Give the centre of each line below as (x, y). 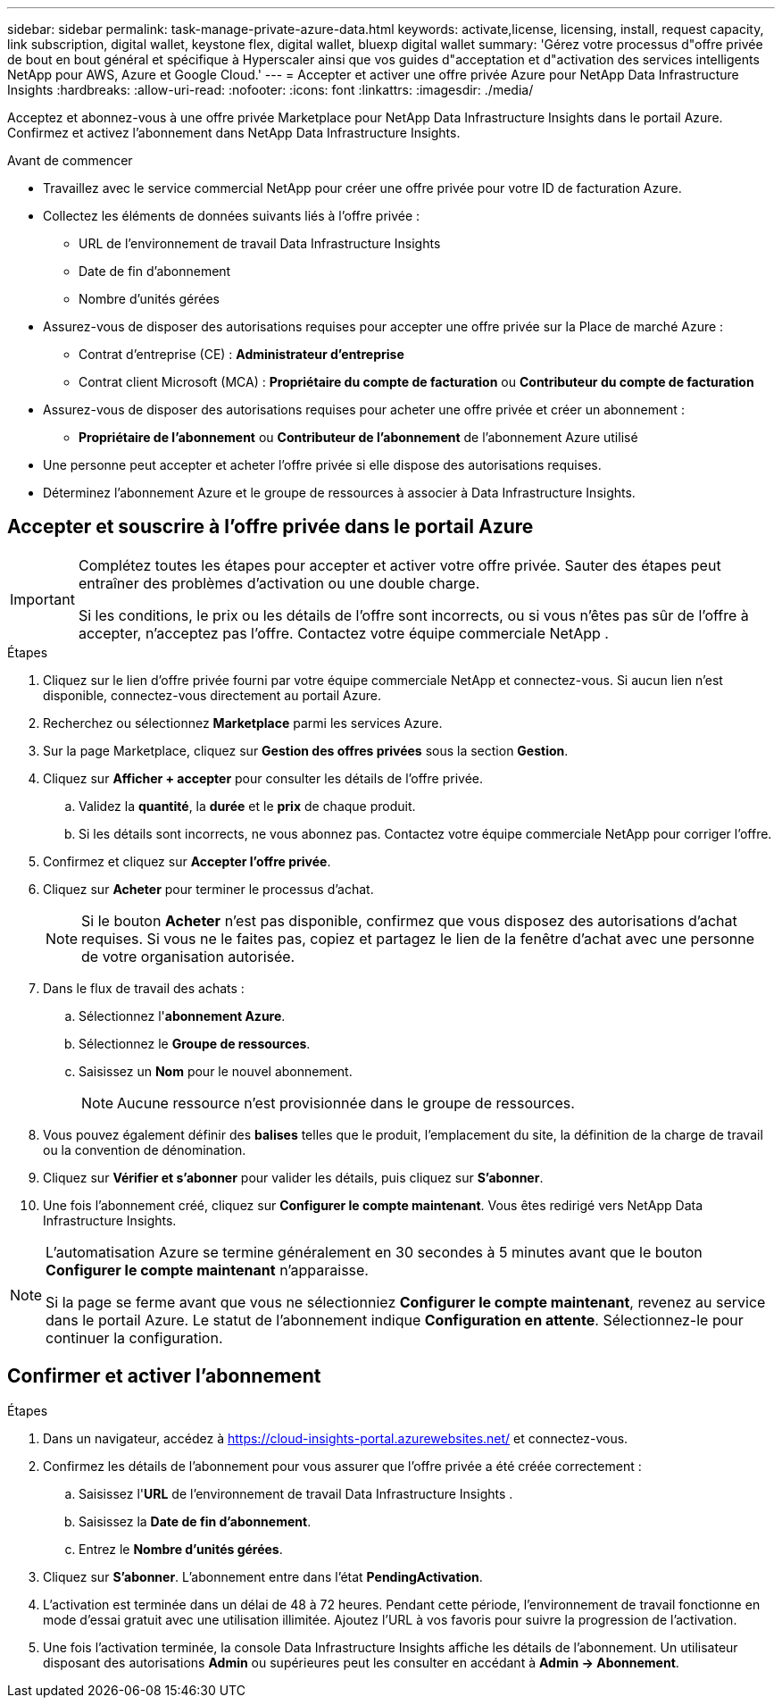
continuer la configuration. (134, 1337)
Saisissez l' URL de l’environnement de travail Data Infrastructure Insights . (296, 1493)
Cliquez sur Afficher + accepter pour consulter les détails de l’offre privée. (263, 778)
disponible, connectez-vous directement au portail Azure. (212, 695)
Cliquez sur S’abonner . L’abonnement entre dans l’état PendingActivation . (263, 1576)
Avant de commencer (70, 160)
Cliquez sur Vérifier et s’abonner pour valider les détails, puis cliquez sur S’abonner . (293, 1177)
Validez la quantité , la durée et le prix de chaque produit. (247, 806)
